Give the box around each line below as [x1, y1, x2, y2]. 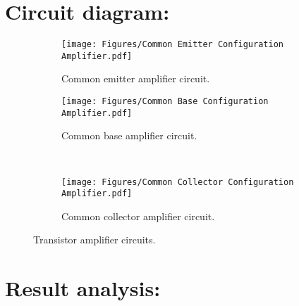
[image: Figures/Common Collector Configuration [61, 177, 294, 187]
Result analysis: [5, 274, 161, 302]
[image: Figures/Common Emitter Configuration [61, 39, 283, 50]
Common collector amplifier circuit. [61, 208, 215, 223]
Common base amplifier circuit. [61, 128, 197, 143]
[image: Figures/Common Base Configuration [61, 96, 269, 107]
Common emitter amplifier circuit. [61, 71, 210, 86]
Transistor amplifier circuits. [33, 232, 156, 247]
